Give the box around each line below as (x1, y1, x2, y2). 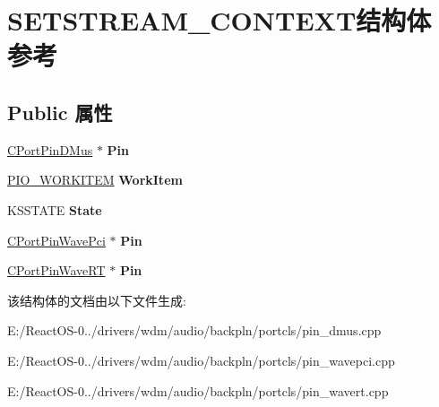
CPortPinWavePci (7, 230, 106, 249)
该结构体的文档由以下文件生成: (7, 290, 186, 309)
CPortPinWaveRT (7, 261, 106, 280)
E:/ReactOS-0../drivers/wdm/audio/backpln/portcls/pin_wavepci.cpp (7, 351, 395, 369)
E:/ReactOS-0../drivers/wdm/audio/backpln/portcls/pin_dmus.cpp (7, 321, 382, 340)
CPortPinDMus (7, 140, 93, 159)
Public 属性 (7, 98, 113, 126)
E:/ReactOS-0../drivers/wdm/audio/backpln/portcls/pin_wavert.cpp (7, 381, 389, 400)
